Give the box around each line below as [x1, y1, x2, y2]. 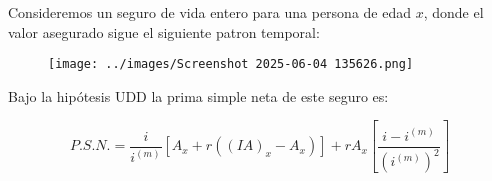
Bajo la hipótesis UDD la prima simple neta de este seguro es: [8, 85, 389, 106]
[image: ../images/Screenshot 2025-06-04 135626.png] [48, 57, 414, 72]
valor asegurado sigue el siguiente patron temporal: [8, 21, 320, 42]
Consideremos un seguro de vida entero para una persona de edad [8, 2, 412, 22]
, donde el [423, 2, 484, 22]
